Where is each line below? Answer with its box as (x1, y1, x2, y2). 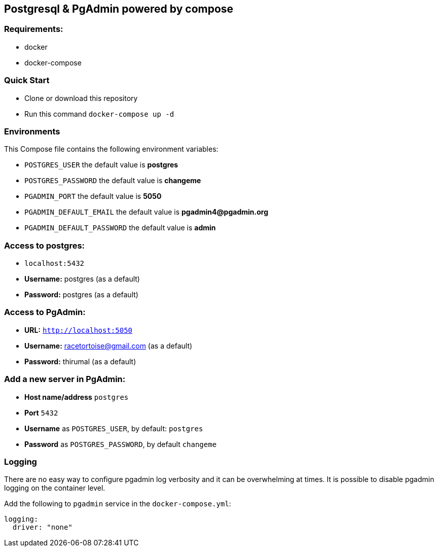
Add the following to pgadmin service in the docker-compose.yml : (4, 499, 231, 508)
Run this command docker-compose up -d (24, 109, 174, 118)
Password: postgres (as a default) (24, 290, 138, 299)
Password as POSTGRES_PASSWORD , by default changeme (24, 439, 217, 449)
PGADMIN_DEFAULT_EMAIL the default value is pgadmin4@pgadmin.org (24, 208, 268, 217)
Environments (4, 126, 60, 136)
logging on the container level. (4, 484, 105, 493)
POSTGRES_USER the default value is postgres (24, 160, 178, 169)
